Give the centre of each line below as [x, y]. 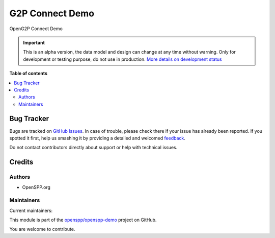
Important [34, 42]
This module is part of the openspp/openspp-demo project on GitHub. [83, 220]
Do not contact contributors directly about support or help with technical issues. [93, 148]
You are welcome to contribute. [42, 229]
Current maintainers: [31, 210]
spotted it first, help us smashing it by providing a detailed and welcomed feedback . [98, 138]
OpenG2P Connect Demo [36, 29]
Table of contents [29, 74]
